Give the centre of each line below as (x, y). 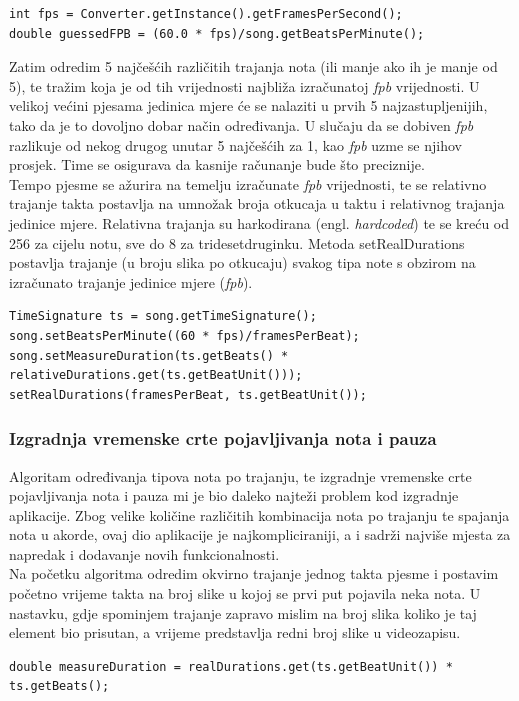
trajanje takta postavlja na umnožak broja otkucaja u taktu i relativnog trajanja (257, 203)
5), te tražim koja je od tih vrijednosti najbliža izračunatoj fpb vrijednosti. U (244, 85)
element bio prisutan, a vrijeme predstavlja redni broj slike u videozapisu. (235, 632)
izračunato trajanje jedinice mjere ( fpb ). (131, 281)
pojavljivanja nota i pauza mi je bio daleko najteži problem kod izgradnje (234, 495)
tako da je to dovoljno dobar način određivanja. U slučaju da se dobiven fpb (241, 124)
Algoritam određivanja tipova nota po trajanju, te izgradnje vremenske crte (240, 475)
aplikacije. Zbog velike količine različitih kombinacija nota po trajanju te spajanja (259, 514)
